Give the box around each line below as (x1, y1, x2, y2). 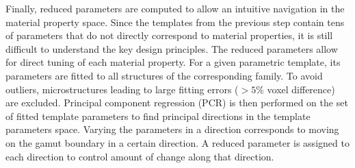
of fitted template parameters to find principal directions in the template (5, 108, 311, 123)
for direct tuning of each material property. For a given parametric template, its (5, 55, 341, 69)
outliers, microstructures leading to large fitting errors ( (5, 82, 239, 96)
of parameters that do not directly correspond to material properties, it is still (5, 28, 333, 43)
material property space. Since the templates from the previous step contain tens (5, 14, 345, 29)
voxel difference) (267, 82, 335, 96)
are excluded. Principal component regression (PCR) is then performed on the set (5, 95, 348, 110)
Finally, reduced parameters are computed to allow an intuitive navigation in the (5, 1, 345, 15)
